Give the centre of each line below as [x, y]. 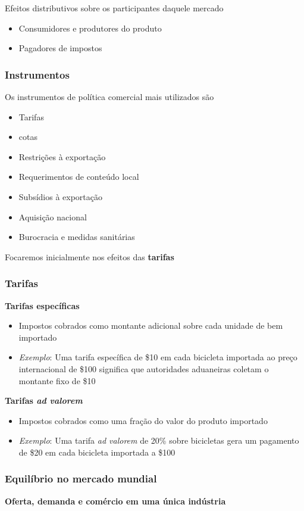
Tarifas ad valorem [44, 401]
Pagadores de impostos [60, 48]
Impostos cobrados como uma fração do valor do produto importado [143, 420]
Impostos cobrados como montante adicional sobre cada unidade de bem [151, 325]
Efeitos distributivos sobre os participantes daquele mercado [114, 8]
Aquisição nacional [53, 216]
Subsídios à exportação [61, 196]
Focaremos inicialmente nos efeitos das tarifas [90, 256]
